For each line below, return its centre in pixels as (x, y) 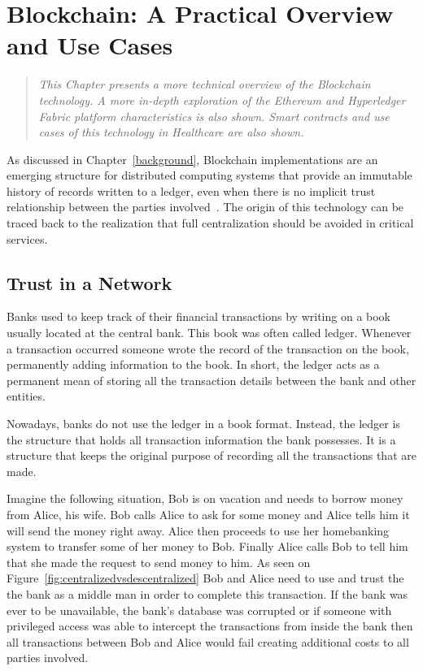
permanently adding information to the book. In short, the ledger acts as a (193, 364)
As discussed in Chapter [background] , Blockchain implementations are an (192, 159)
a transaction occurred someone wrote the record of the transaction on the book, (208, 348)
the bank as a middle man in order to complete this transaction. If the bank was (207, 593)
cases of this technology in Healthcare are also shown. (171, 132)
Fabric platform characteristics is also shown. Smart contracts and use (214, 116)
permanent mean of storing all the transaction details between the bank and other (211, 380)
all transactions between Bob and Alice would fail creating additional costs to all (208, 641)
